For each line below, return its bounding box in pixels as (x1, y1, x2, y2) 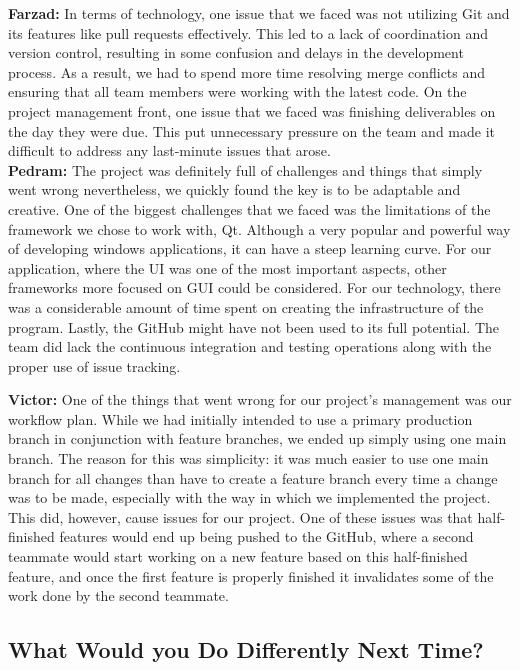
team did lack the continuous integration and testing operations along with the (8, 336, 492, 357)
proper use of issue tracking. (8, 355, 181, 376)
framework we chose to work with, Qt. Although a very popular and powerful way (8, 218, 511, 239)
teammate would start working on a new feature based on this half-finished (8, 546, 468, 567)
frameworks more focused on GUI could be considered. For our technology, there (8, 277, 501, 298)
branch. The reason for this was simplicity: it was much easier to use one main (8, 448, 489, 469)
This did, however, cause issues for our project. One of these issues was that (8, 506, 473, 527)
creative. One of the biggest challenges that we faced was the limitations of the (8, 198, 491, 219)
